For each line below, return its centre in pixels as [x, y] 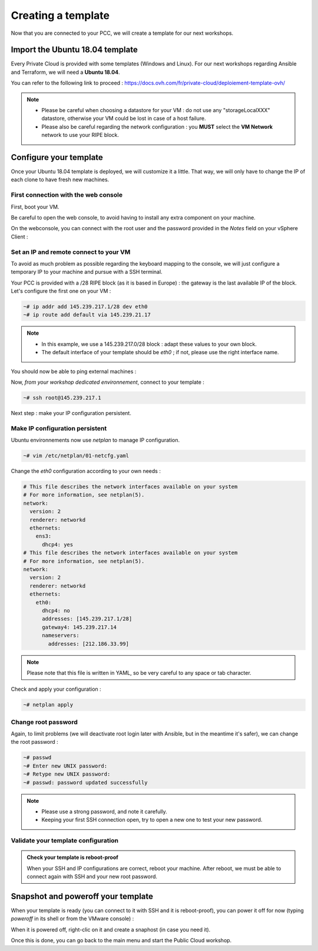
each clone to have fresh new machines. [60, 179]
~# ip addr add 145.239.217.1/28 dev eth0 [85, 307]
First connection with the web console [67, 195]
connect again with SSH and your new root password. [92, 877]
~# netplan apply [48, 705]
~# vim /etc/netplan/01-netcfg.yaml [76, 456]
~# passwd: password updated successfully [85, 782]
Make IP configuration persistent [59, 428]
